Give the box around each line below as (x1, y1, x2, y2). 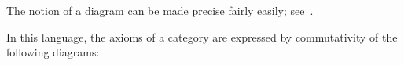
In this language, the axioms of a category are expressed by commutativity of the (6, 28, 398, 45)
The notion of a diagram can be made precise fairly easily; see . (6, 2, 314, 18)
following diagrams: (6, 44, 100, 60)
